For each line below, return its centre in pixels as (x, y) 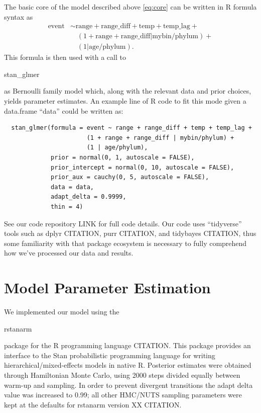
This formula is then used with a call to (65, 57)
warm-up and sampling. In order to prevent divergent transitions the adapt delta (128, 385)
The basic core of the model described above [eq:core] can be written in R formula (130, 7)
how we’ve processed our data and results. (69, 253)
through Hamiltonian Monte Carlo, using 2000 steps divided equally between (122, 375)
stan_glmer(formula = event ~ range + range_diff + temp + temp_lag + (132, 128)
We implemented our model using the (62, 312)
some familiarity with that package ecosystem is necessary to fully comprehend (125, 243)
